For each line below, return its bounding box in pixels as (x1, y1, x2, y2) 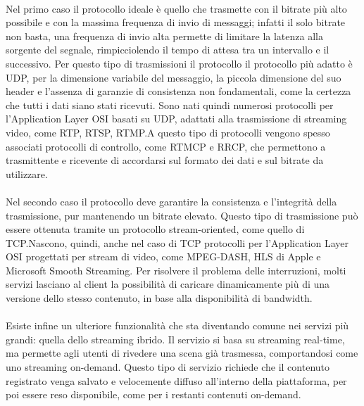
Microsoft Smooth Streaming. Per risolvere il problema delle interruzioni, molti (6, 262, 346, 277)
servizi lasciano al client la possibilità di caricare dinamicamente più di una (6, 277, 330, 291)
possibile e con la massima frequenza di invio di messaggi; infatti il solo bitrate (6, 15, 346, 30)
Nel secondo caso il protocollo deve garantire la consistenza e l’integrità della (6, 194, 337, 208)
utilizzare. (6, 166, 48, 181)
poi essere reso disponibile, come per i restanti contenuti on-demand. (6, 387, 301, 402)
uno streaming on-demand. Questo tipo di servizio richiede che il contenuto (6, 360, 330, 374)
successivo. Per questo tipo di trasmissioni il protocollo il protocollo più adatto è (6, 56, 353, 70)
